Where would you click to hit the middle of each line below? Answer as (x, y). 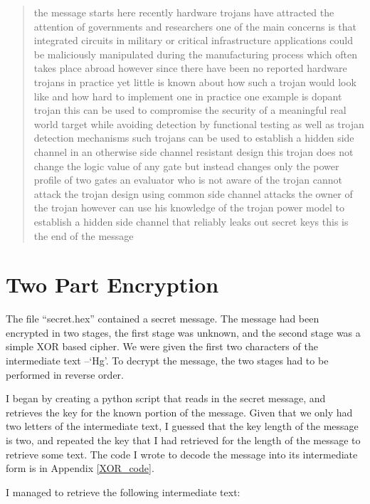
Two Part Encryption (112, 284)
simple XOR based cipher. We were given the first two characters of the (162, 346)
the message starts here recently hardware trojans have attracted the (184, 12)
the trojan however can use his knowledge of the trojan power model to (189, 208)
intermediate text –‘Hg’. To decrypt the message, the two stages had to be (167, 360)
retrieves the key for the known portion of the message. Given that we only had (179, 412)
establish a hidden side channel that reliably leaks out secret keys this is (191, 221)
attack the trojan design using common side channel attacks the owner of (193, 193)
